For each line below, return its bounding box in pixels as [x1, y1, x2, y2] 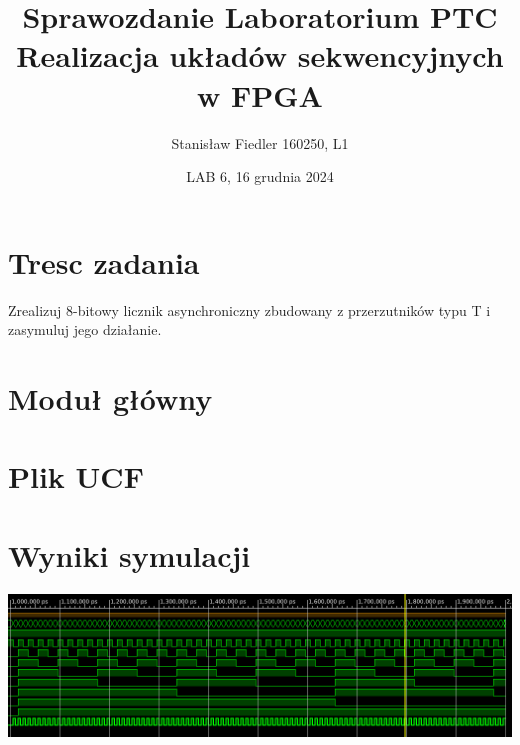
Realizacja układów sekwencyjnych [16, 35, 504, 76]
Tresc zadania [8, 241, 200, 282]
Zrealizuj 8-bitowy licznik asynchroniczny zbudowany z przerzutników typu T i [8, 299, 491, 320]
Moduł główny [8, 378, 213, 418]
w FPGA [197, 74, 323, 115]
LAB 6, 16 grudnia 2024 [186, 166, 334, 187]
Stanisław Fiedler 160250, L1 [171, 132, 349, 153]
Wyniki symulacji [8, 534, 251, 575]
